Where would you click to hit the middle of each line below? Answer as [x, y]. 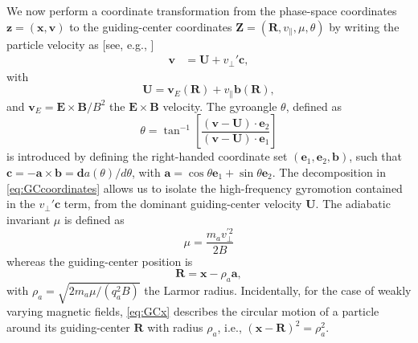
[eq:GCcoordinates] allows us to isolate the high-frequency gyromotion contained [205, 188]
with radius [175, 327]
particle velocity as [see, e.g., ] [80, 44]
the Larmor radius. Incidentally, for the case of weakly [278, 290]
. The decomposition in [329, 171]
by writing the [364, 26]
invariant [29, 219]
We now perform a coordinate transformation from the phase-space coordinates [202, 10]
